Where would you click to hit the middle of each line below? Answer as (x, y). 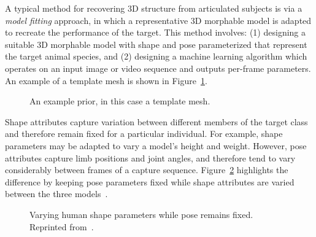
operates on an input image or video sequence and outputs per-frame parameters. (158, 68)
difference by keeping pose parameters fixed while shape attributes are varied (150, 181)
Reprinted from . (62, 226)
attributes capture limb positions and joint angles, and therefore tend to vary (150, 157)
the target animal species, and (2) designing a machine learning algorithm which (156, 56)
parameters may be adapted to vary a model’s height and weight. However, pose (156, 145)
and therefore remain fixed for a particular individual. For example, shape (144, 134)
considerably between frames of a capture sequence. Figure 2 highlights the (147, 170)
